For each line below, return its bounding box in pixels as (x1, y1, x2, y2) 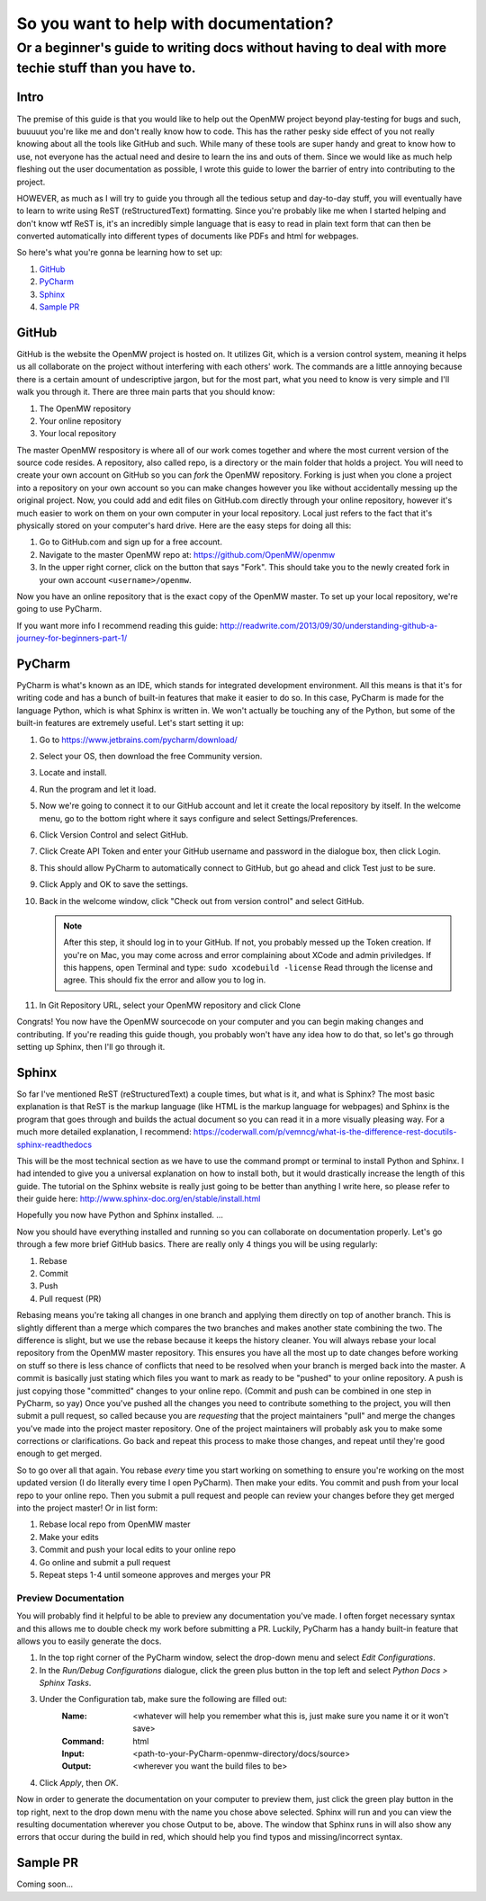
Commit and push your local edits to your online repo (39, 1544, 236, 1556)
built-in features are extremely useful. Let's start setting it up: (16, 718, 245, 729)
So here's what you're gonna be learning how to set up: (16, 247, 223, 258)
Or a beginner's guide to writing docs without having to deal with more (16, 40, 447, 56)
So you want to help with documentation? (16, 13, 334, 33)
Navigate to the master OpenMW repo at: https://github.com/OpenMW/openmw (39, 549, 336, 560)
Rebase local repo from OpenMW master (39, 1519, 191, 1529)
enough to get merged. (16, 1448, 103, 1459)
